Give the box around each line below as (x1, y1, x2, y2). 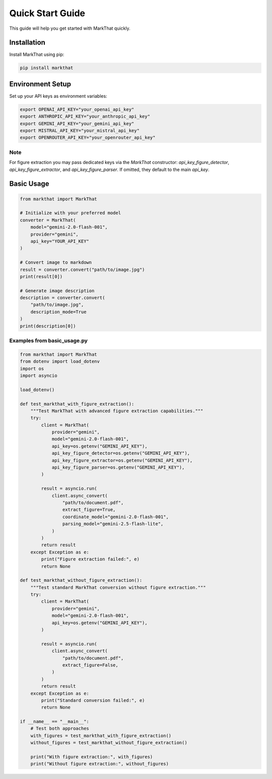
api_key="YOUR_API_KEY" (30, 238, 89, 244)
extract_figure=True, (62, 507, 116, 513)
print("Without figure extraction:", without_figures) (30, 761, 169, 767)
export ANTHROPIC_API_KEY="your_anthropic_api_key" (20, 114, 151, 120)
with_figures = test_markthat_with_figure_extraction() (30, 733, 172, 739)
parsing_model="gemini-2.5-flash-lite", (62, 521, 164, 527)
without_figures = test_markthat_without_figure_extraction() (30, 740, 187, 746)
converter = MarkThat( (20, 217, 76, 223)
